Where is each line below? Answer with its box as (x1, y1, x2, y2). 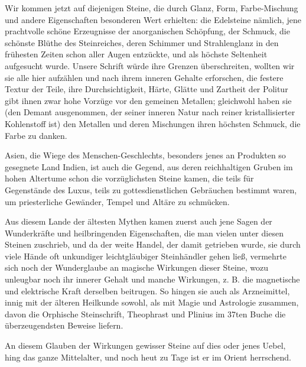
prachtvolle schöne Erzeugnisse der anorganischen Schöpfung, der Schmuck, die (5, 25, 290, 37)
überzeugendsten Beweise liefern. (5, 319, 123, 332)
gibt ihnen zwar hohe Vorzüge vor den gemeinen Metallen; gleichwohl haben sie (5, 94, 292, 106)
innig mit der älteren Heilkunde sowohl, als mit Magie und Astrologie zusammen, (5, 296, 299, 308)
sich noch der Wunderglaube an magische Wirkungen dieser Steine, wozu (5, 261, 269, 274)
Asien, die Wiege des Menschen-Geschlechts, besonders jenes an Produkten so (5, 149, 286, 161)
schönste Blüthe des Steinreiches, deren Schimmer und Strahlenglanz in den (5, 36, 279, 48)
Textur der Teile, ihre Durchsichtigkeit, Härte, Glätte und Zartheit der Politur (5, 83, 288, 95)
